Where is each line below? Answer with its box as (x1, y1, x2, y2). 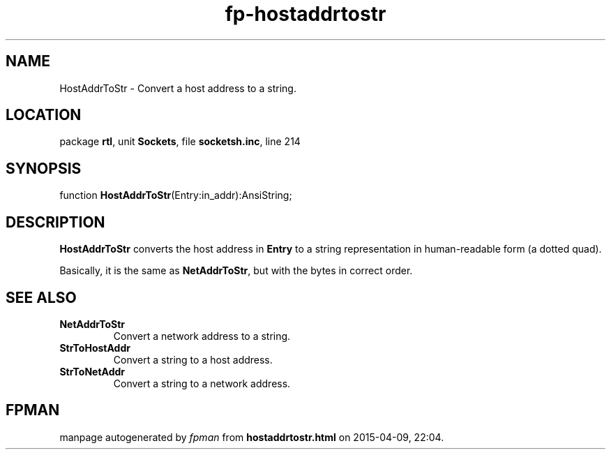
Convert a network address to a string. (113, 329, 291, 342)
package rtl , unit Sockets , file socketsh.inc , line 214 (59, 135, 301, 148)
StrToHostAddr (59, 341, 130, 354)
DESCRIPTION (6, 213, 105, 231)
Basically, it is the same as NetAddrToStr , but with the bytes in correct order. (59, 264, 413, 277)
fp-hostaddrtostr (225, 2, 386, 26)
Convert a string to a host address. (113, 353, 273, 366)
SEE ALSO (6, 288, 77, 306)
